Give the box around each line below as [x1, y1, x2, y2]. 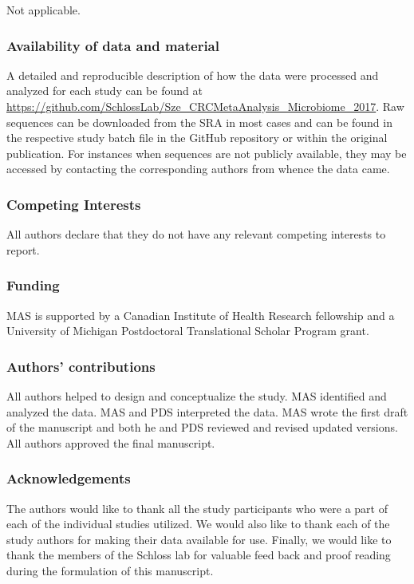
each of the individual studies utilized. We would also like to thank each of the [6, 515, 390, 532]
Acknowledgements [6, 468, 131, 488]
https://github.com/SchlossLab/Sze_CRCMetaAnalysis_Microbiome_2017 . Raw [6, 98, 404, 114]
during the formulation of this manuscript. [6, 562, 214, 578]
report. [6, 241, 40, 258]
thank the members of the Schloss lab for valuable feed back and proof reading [6, 547, 391, 563]
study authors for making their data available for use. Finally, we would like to [6, 531, 392, 547]
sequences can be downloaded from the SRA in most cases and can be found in [6, 113, 392, 130]
